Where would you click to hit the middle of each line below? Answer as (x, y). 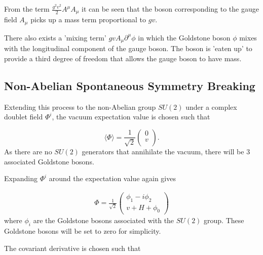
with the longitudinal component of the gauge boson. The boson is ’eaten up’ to (128, 48)
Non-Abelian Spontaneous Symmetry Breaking (130, 85)
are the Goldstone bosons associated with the (104, 220)
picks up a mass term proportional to (88, 19)
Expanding (21, 178)
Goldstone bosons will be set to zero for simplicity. (83, 231)
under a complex (211, 107)
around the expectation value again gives (112, 178)
